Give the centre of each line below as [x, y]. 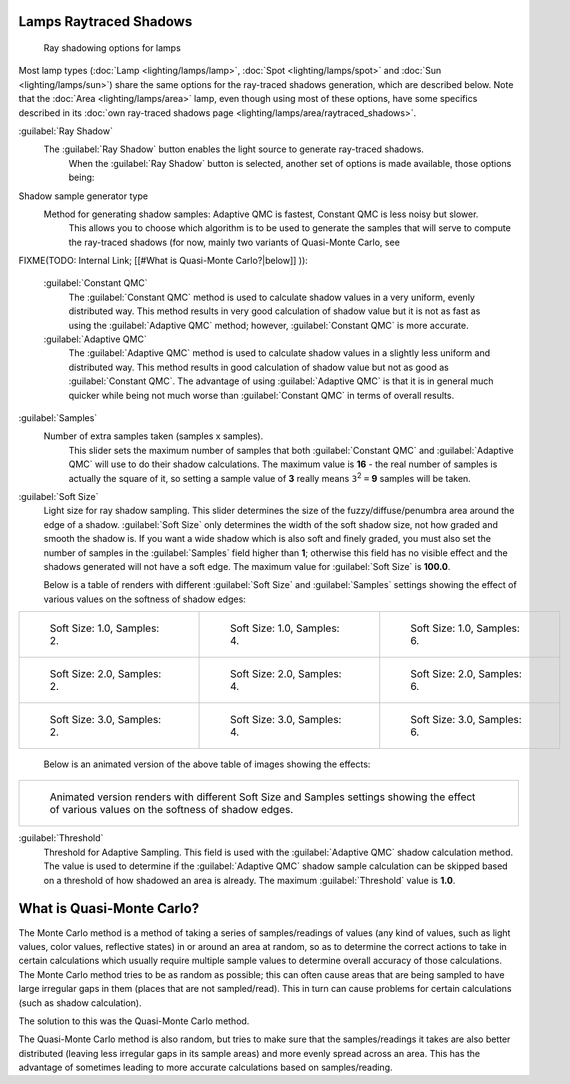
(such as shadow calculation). [80, 1002]
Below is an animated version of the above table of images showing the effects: [207, 764]
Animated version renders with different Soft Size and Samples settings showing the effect [262, 797]
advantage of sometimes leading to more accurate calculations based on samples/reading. [206, 1067]
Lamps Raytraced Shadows [105, 21]
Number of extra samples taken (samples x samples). [153, 436]
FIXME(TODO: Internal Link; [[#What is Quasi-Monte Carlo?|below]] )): [163, 261]
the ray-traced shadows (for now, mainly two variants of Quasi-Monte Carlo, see [234, 242]
